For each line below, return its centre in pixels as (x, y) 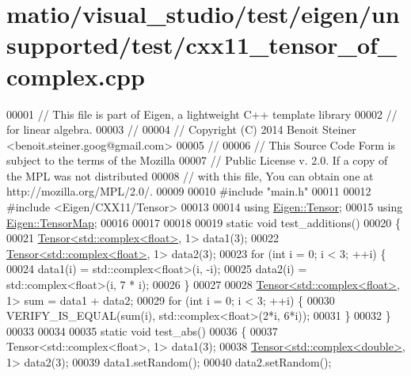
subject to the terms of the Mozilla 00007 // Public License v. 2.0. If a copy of (197, 160)
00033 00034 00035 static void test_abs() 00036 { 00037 (142, 330)
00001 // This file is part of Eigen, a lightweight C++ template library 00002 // (202, 114)
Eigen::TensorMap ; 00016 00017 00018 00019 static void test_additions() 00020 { (204, 222)
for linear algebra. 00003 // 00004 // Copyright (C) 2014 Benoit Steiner (181, 129)
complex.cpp (76, 76)
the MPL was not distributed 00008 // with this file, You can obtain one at (190, 175)
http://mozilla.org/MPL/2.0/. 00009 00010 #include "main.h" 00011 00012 (189, 191)
